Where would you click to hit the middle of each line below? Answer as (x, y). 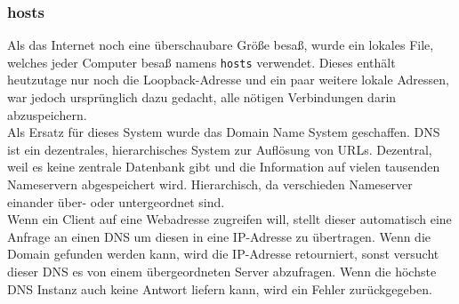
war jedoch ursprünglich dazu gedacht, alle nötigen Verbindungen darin (202, 97)
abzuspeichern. (47, 114)
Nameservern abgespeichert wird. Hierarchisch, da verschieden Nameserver (210, 184)
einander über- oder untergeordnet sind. (116, 201)
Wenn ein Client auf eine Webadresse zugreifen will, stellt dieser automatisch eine (229, 219)
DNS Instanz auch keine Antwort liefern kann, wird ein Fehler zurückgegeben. (220, 288)
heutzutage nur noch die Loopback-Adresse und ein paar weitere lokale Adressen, (228, 80)
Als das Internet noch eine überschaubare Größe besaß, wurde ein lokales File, (221, 45)
